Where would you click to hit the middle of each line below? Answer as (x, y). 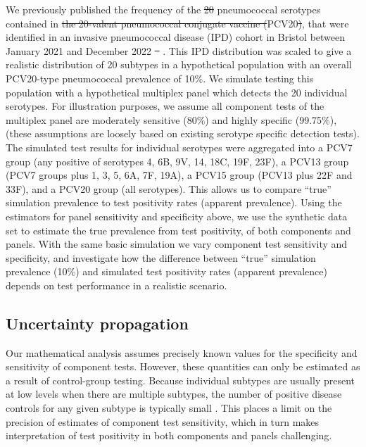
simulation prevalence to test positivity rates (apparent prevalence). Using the (174, 202)
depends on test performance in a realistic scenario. (116, 285)
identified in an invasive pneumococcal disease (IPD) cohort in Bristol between (176, 37)
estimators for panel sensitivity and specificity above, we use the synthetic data (177, 216)
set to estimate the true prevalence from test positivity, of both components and (178, 230)
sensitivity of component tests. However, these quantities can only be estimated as (183, 366)
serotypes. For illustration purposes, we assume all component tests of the (165, 106)
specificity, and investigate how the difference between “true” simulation (161, 257)
